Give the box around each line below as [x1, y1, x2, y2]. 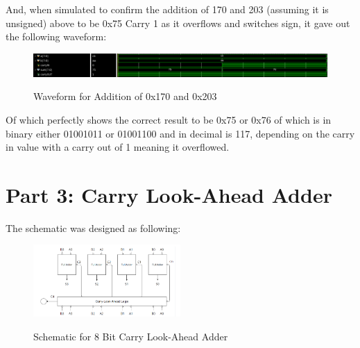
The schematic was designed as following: [6, 220, 181, 235]
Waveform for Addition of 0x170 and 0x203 [33, 89, 217, 103]
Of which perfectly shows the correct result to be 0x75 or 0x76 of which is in [6, 112, 332, 126]
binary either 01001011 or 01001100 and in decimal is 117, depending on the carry [6, 126, 355, 140]
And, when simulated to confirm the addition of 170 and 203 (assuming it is [6, 2, 329, 16]
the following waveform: [6, 29, 107, 44]
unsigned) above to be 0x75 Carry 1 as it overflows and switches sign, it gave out [6, 15, 350, 30]
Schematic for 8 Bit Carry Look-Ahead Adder [33, 329, 228, 343]
